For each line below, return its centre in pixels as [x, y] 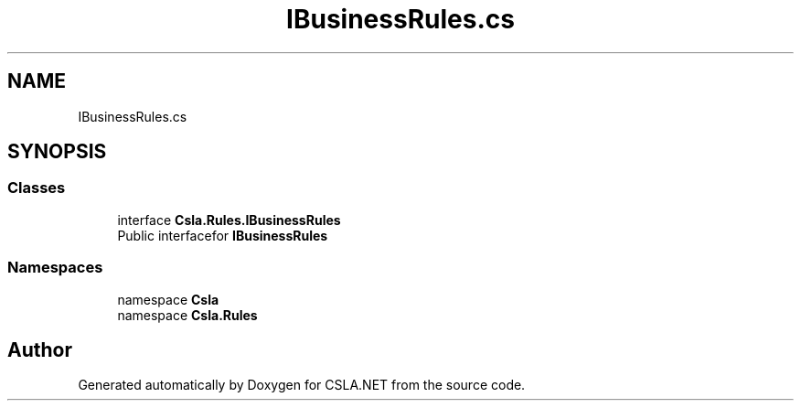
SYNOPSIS [57, 152]
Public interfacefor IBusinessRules [223, 235]
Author [40, 349]
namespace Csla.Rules [187, 315]
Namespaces [55, 268]
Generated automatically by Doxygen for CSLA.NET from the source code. [302, 385]
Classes [37, 188]
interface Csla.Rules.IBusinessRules [229, 220]
